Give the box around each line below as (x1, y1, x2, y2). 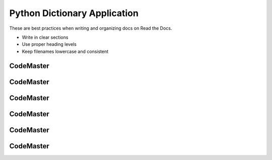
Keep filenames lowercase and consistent (22, 48, 109, 54)
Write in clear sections (22, 34, 69, 40)
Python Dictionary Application (9, 8, 139, 19)
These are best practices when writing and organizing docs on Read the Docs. (9, 25, 172, 31)
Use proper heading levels (22, 41, 77, 47)
